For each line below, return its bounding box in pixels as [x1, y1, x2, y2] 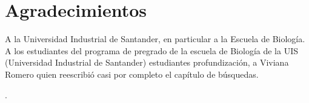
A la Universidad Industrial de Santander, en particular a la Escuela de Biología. [5, 33, 305, 45]
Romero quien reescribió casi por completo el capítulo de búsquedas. [5, 67, 259, 80]
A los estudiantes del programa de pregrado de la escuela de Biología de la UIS [5, 44, 299, 57]
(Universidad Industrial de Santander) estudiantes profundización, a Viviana [5, 56, 289, 69]
